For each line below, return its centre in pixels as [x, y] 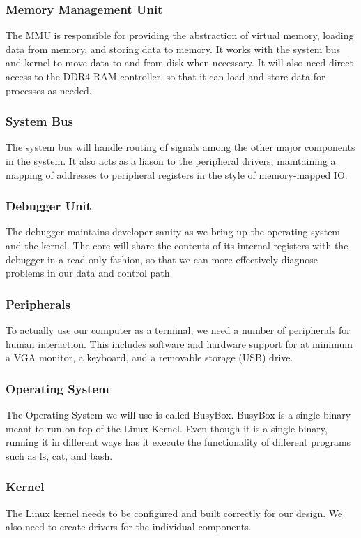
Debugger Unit [48, 206]
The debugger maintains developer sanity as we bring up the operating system [173, 232]
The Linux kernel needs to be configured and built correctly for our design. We [174, 512]
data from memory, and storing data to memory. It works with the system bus [173, 49]
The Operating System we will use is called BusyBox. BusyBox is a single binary [178, 414]
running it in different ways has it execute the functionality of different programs [178, 442]
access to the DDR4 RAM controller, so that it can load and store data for [166, 76]
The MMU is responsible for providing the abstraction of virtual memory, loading [180, 35]
